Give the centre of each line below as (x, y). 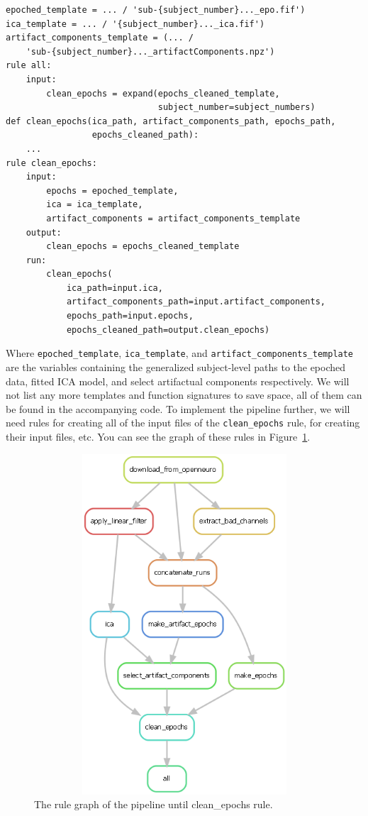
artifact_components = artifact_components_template (173, 218)
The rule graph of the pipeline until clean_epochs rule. (154, 804)
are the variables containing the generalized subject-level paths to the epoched (176, 366)
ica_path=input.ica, (115, 288)
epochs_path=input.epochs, (130, 316)
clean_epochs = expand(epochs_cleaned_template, (163, 93)
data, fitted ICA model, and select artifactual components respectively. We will (178, 381)
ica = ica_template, (95, 205)
